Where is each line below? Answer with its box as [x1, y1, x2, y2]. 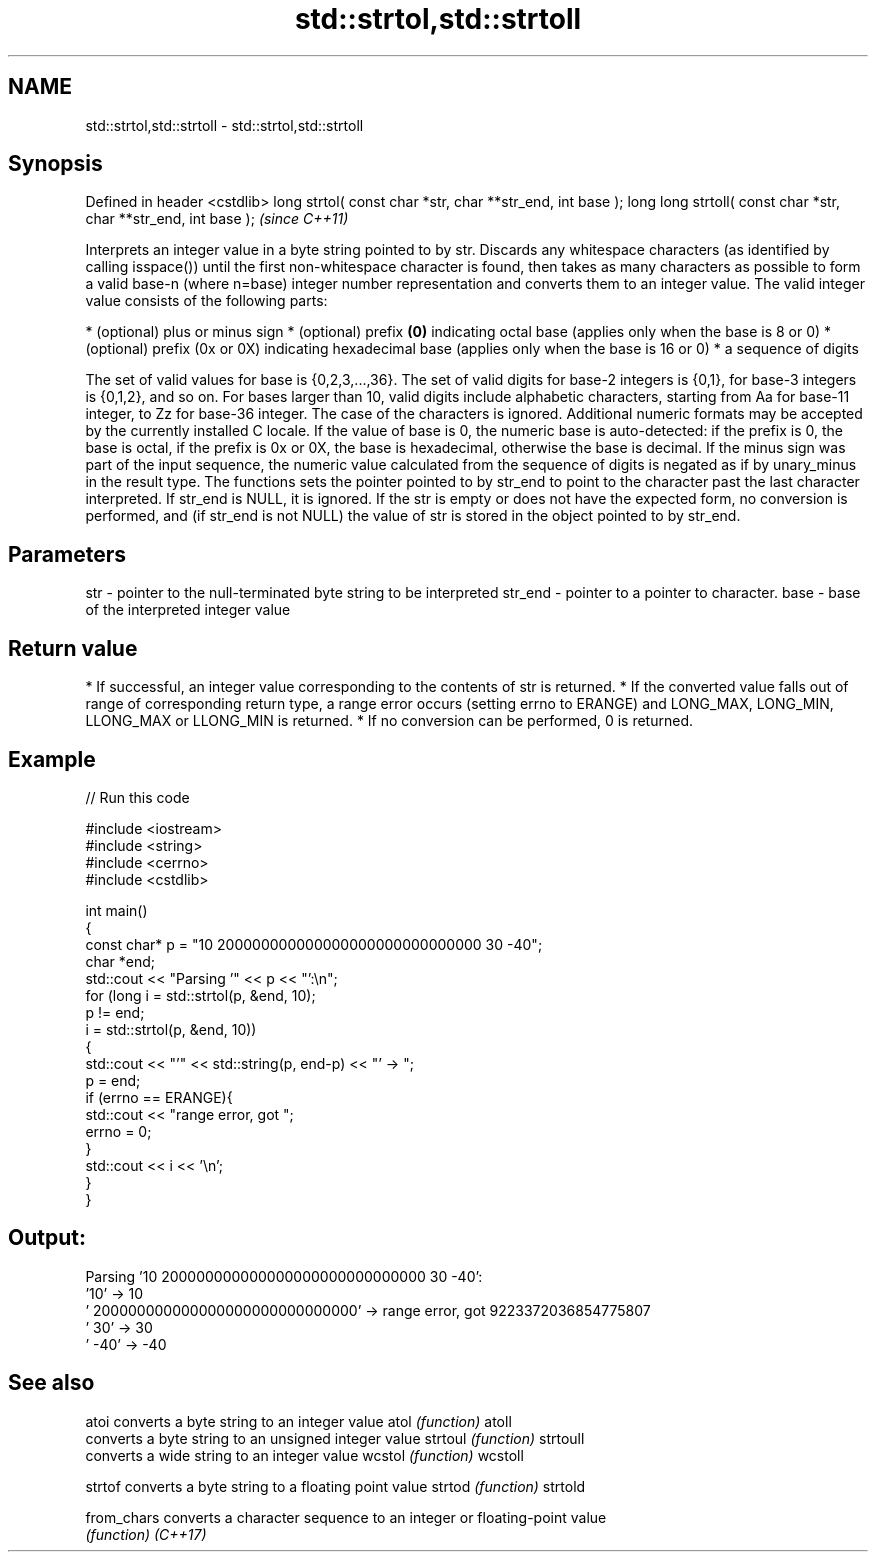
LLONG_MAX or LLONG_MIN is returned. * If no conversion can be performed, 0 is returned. [85, 712, 694, 730]
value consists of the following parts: [85, 292, 328, 310]
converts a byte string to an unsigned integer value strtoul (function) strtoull [85, 1429, 585, 1447]
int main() [85, 901, 148, 919]
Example [8, 746, 96, 772]
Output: [8, 1225, 86, 1251]
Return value [8, 635, 138, 661]
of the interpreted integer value [85, 601, 291, 619]
